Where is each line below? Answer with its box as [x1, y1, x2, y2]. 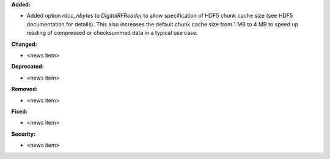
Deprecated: [11, 63, 44, 70]
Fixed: [11, 108, 28, 115]
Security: [11, 130, 36, 138]
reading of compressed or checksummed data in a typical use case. [26, 29, 198, 37]
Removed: [11, 86, 38, 93]
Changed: [11, 40, 37, 48]
